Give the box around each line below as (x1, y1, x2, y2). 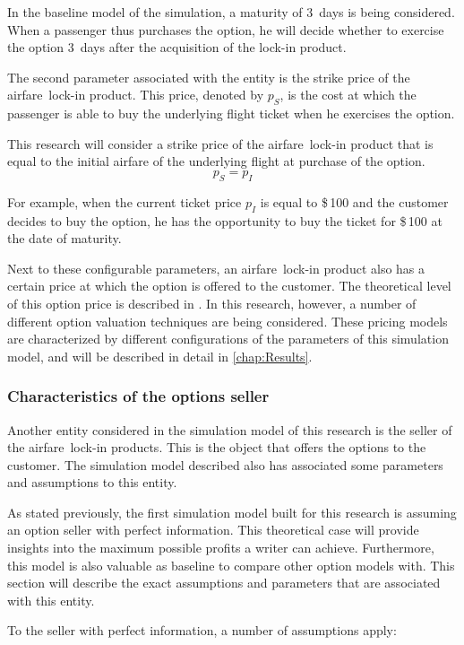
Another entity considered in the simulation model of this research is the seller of (7, 420, 452, 439)
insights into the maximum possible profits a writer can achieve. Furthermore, (7, 538, 434, 557)
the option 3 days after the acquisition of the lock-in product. (7, 38, 347, 57)
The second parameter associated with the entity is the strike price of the (7, 67, 410, 86)
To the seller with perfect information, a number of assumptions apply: (7, 621, 397, 640)
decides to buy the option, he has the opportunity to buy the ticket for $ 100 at (7, 211, 443, 230)
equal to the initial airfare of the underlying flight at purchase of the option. (7, 152, 425, 170)
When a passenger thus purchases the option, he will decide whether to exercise (7, 20, 444, 39)
